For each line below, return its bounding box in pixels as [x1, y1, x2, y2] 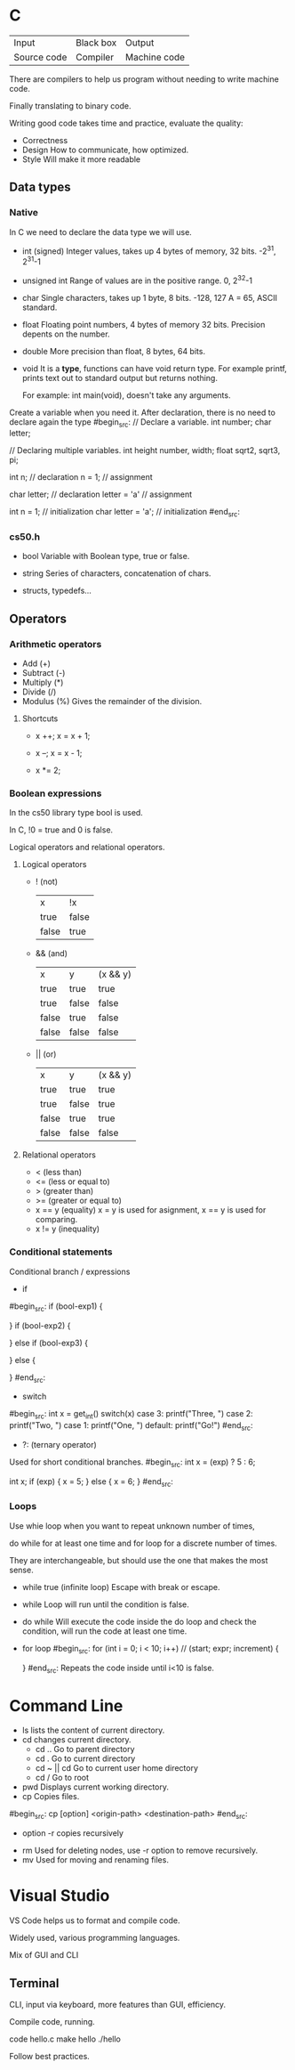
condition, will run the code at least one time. [21, 1626, 187, 1636]
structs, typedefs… [21, 585, 92, 597]
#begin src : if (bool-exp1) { [9, 1301, 103, 1313]
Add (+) [21, 658, 52, 669]
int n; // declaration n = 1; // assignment [9, 472, 153, 483]
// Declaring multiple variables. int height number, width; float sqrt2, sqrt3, [9, 445, 281, 456]
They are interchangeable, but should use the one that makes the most [9, 1555, 268, 1565]
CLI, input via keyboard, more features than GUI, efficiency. [9, 1999, 227, 2009]
